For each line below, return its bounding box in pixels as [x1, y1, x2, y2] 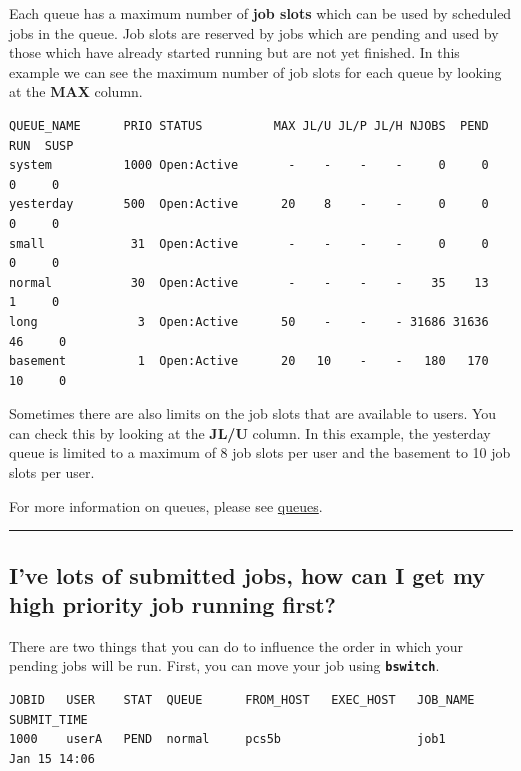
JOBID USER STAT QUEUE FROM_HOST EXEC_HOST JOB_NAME [9, 693, 475, 708]
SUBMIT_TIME [9, 712, 88, 727]
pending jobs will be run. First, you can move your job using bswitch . [9, 655, 440, 676]
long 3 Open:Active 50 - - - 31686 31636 [9, 314, 489, 329]
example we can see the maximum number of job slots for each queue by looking [9, 61, 502, 82]
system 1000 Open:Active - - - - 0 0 [9, 158, 489, 173]
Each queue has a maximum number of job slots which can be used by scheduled [9, 3, 512, 23]
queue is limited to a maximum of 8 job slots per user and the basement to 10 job [9, 442, 511, 463]
